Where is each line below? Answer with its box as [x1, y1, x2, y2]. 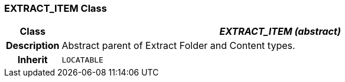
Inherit [17, 54, 48, 66]
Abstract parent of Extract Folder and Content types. [61, 40, 295, 52]
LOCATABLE [61, 55, 103, 64]
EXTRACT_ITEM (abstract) [219, 25, 341, 38]
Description [6, 40, 60, 52]
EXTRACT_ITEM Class [4, 2, 107, 14]
